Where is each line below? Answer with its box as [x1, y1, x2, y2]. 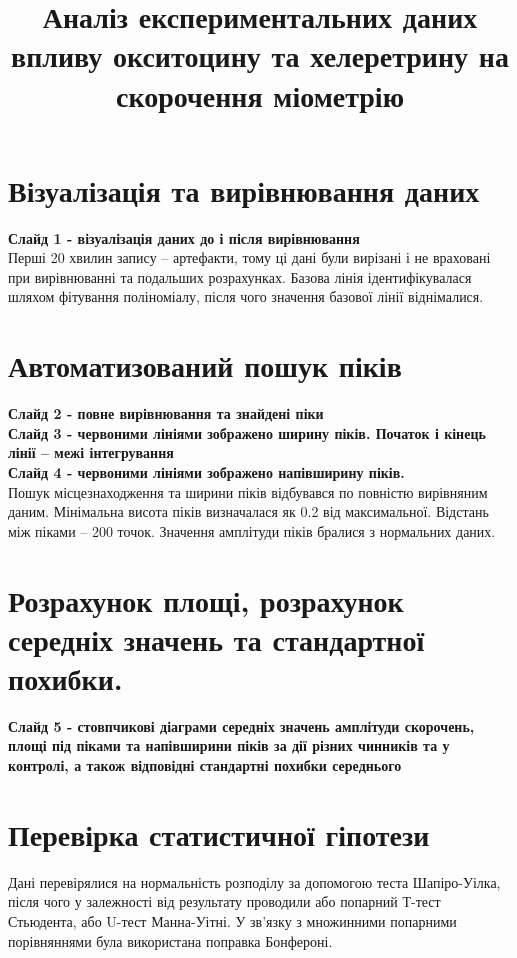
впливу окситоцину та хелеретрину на [11, 35, 509, 76]
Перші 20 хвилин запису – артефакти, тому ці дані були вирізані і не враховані [8, 247, 491, 268]
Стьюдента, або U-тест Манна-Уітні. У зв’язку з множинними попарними [8, 910, 457, 931]
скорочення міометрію [115, 74, 405, 115]
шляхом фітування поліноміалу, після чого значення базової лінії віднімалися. [8, 286, 484, 307]
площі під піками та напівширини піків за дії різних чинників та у [8, 735, 450, 756]
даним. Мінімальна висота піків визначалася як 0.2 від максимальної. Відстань [8, 501, 489, 522]
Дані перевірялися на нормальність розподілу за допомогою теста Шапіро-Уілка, [8, 871, 501, 892]
